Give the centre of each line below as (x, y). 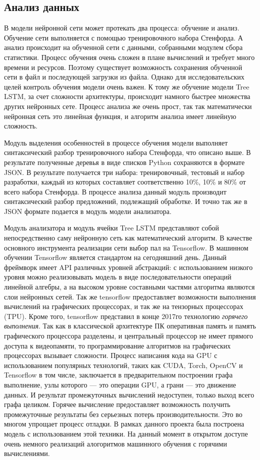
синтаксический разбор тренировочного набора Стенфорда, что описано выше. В (127, 152)
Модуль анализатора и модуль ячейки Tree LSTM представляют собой (112, 228)
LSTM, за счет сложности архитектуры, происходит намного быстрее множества (127, 96)
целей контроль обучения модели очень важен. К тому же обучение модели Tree (127, 86)
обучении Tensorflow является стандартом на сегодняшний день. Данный (115, 257)
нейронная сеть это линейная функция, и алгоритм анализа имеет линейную (120, 116)
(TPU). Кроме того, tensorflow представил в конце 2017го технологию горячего (126, 316)
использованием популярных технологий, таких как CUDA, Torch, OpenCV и (123, 365)
